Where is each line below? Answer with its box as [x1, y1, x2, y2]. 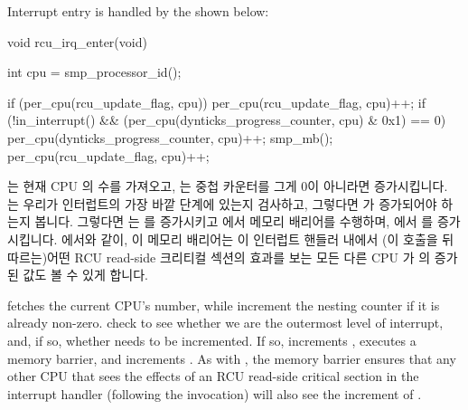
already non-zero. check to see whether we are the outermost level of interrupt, [7, 313, 444, 332]
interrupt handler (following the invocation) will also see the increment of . [7, 384, 422, 403]
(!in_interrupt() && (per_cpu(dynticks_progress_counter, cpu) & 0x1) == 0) [7, 110, 446, 129]
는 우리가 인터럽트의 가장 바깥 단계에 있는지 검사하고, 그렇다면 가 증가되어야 [7, 194, 437, 213]
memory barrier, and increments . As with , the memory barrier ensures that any [7, 348, 456, 367]
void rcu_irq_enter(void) [7, 32, 147, 51]
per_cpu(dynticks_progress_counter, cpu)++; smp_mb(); [7, 128, 333, 147]
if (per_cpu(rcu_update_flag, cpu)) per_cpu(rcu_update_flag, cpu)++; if [7, 92, 426, 111]
